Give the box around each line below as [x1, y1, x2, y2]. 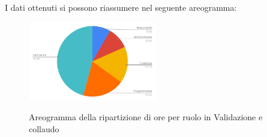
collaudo [29, 122, 59, 135]
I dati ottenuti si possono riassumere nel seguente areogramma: [5, 1, 237, 13]
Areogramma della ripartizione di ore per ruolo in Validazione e [29, 111, 263, 123]
